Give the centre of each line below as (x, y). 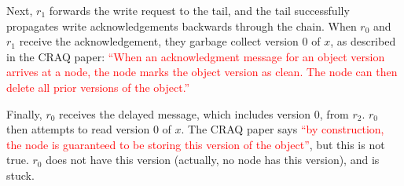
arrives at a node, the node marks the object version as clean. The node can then (202, 72)
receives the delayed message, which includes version (185, 113)
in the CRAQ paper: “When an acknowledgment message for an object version (196, 56)
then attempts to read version (78, 129)
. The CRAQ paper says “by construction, (283, 129)
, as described (363, 41)
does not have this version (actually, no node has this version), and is (213, 160)
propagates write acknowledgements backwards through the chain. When (182, 26)
